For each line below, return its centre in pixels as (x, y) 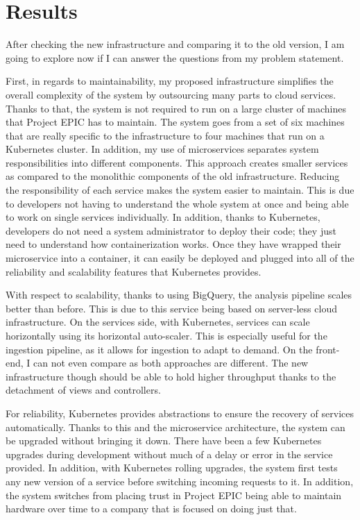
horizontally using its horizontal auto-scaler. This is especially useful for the (166, 335)
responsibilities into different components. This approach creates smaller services (177, 162)
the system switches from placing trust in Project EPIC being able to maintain (174, 495)
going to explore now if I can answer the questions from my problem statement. (175, 57)
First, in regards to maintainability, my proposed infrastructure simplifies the (170, 81)
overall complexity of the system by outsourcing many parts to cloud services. (171, 94)
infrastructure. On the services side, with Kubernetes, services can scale (158, 322)
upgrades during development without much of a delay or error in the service (169, 454)
